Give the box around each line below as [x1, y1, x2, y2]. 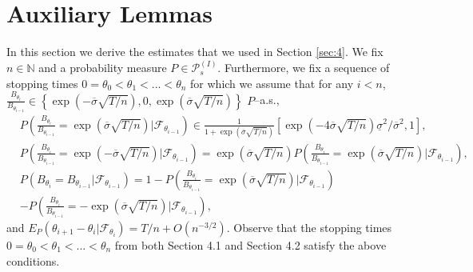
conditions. [6, 252, 60, 269]
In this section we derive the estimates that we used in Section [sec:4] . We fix [6, 43, 384, 60]
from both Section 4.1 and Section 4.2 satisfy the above [114, 236, 387, 253]
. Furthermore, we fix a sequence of [217, 59, 390, 76]
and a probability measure [38, 59, 167, 76]
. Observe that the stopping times [226, 218, 392, 235]
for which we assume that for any [190, 74, 354, 91]
